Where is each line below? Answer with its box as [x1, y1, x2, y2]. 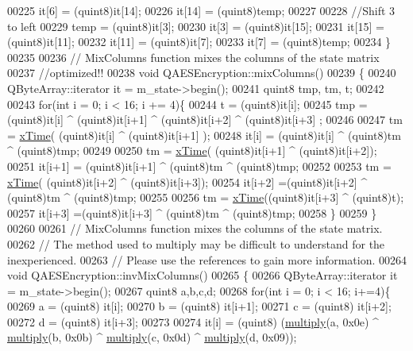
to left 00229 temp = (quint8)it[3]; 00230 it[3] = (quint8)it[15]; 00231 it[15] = [7, 17, 384, 34]
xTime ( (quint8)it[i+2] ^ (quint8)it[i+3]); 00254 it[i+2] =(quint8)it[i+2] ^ [7, 173, 368, 190]
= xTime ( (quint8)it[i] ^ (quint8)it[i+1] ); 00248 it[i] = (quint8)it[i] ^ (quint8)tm [7, 126, 401, 143]
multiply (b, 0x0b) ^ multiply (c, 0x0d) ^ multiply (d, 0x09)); [7, 329, 297, 345]
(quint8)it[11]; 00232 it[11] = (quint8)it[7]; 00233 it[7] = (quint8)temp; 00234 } [7, 33, 392, 50]
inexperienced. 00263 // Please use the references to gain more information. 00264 [7, 251, 407, 268]
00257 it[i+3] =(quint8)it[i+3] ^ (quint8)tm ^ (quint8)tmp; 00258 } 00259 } [7, 204, 377, 221]
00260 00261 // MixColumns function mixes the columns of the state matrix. [7, 220, 383, 237]
